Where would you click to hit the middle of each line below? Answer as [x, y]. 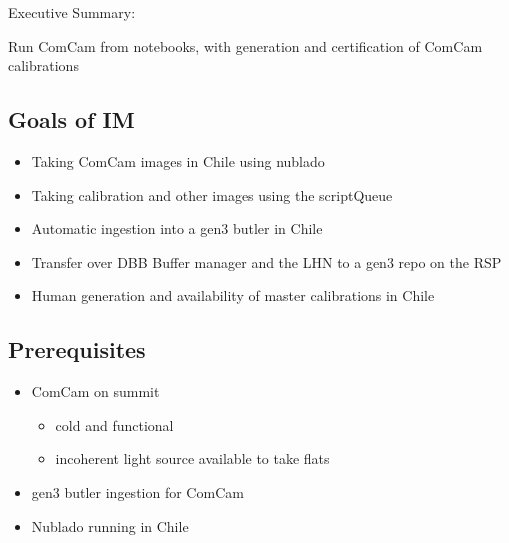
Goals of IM [71, 119]
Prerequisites [77, 349]
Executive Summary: [72, 12]
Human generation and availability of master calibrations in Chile [233, 295]
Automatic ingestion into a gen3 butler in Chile [177, 228]
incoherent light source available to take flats [192, 458]
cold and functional [114, 424]
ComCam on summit [95, 391]
